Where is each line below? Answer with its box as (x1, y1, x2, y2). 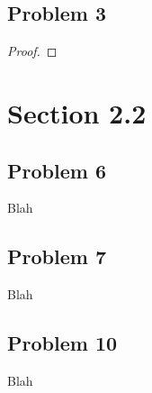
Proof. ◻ (7, 41, 58, 60)
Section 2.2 (7, 94, 147, 131)
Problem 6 (7, 156, 106, 184)
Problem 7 (7, 242, 106, 270)
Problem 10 (7, 329, 118, 357)
